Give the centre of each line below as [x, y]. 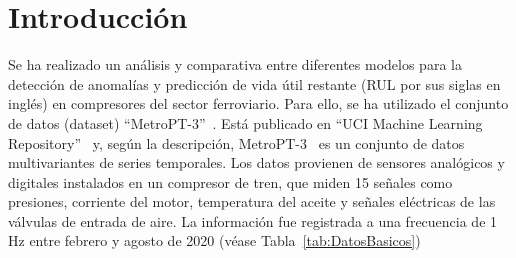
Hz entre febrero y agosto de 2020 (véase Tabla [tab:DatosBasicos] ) [214, 240]
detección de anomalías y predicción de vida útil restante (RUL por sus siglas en [254, 83]
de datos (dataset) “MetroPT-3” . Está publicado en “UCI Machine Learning [245, 122]
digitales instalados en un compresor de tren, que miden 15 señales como [230, 181]
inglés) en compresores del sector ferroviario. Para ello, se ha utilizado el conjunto [258, 103]
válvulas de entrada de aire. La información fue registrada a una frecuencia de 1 [253, 220]
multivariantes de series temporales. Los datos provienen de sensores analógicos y [256, 162]
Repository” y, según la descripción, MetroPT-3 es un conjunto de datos [236, 142]
